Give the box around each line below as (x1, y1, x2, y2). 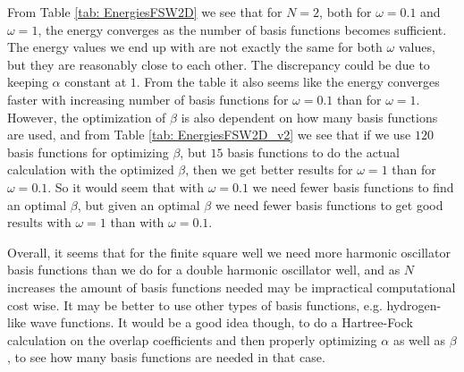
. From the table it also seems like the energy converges (136, 72, 440, 91)
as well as (392, 330, 445, 349)
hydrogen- (386, 295, 442, 314)
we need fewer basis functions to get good (215, 195, 443, 214)
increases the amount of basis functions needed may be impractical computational (7, 277, 456, 296)
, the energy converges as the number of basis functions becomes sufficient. (38, 20, 447, 38)
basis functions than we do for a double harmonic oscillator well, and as (7, 260, 401, 279)
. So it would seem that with (47, 177, 204, 196)
